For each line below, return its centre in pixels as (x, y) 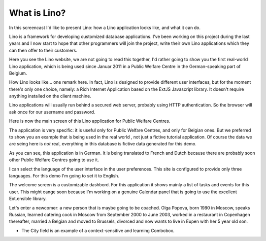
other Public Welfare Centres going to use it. (54, 160)
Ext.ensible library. (28, 199)
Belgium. (18, 73)
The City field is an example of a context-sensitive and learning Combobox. (98, 230)
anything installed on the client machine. (50, 96)
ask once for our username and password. (52, 112)
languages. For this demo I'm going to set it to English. (64, 175)
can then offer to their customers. (43, 50)
